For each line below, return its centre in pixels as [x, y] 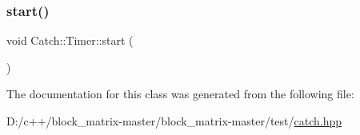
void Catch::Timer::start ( [70, 40]
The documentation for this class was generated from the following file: [180, 94]
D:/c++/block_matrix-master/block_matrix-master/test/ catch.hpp [174, 121]
